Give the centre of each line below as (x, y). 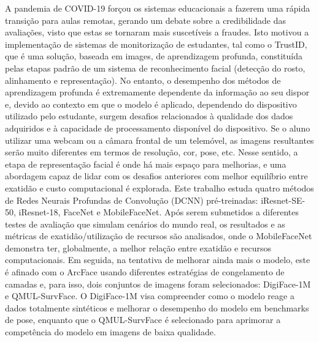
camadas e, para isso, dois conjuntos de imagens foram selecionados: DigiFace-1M (158, 284)
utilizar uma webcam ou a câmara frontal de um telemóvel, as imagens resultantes (159, 140)
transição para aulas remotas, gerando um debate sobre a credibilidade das (145, 20)
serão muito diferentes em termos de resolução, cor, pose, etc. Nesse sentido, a (152, 152)
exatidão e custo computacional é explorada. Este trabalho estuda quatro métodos (159, 188)
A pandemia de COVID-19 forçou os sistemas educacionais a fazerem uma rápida (158, 8)
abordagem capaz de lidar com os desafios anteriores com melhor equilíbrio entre (156, 176)
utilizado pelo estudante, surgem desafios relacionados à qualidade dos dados (149, 116)
